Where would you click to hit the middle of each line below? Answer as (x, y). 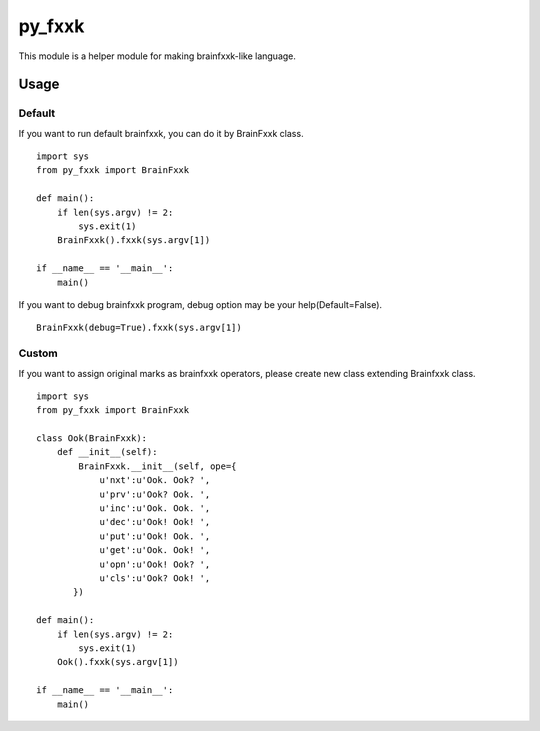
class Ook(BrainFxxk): (92, 438)
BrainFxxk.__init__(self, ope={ (157, 466)
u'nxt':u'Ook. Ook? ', (155, 480)
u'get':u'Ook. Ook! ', (155, 550)
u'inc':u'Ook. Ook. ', (155, 508)
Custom (38, 353)
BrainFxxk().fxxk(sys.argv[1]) (133, 240)
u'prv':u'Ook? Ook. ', (155, 494)
